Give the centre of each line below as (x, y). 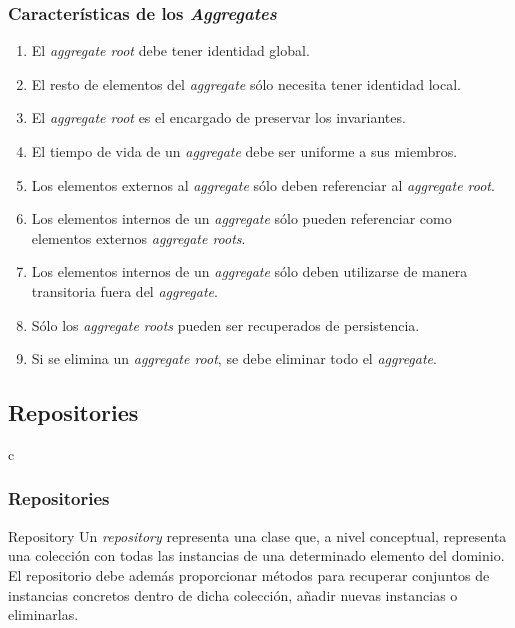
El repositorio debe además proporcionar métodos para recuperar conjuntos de (249, 574)
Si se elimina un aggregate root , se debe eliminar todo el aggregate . (234, 358)
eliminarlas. (43, 614)
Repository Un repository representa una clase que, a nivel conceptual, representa (257, 535)
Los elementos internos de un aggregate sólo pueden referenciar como (241, 218)
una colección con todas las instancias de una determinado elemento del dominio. (256, 555)
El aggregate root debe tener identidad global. (170, 50)
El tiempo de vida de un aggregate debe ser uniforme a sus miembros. (244, 151)
